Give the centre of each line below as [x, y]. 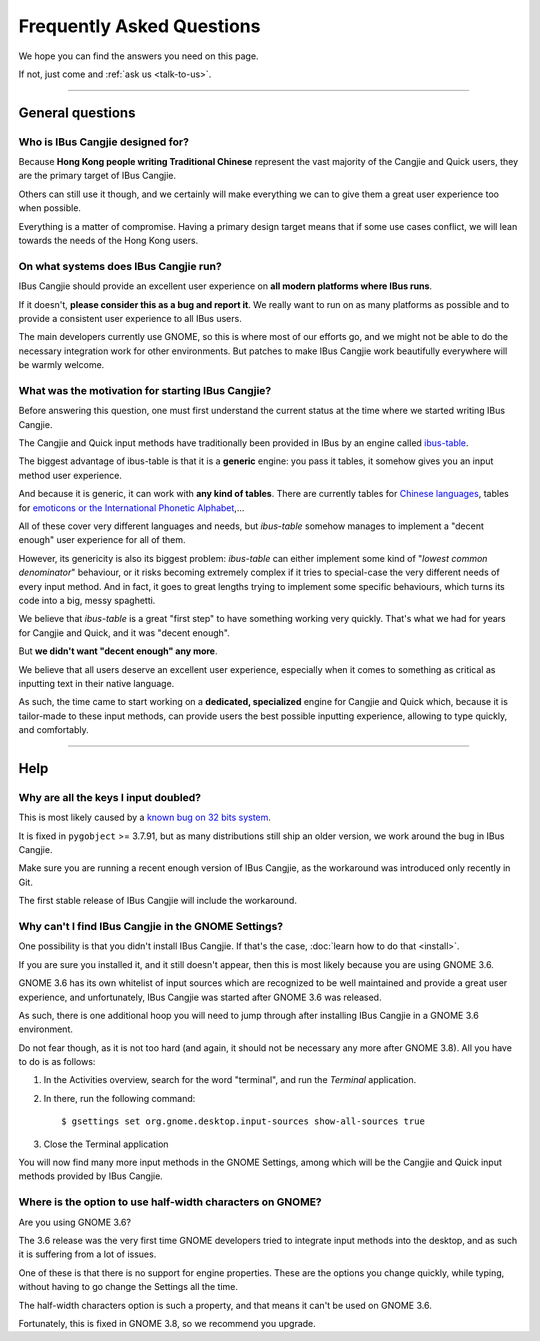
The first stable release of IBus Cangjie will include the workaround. [157, 901]
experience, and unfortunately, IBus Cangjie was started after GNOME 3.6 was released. [200, 997]
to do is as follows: [57, 1062]
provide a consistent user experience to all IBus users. [130, 318]
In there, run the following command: [119, 1098]
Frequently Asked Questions [139, 26]
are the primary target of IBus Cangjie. [97, 176]
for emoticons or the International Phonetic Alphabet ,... [131, 507]
